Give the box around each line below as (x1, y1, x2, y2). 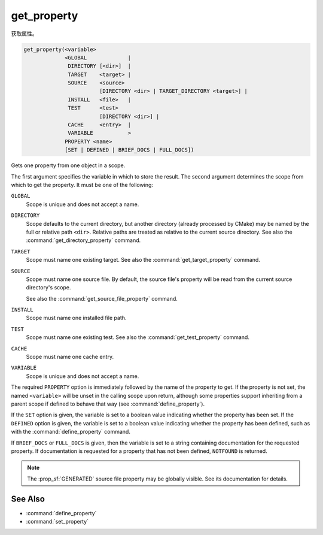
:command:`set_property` (26, 518, 89, 525)
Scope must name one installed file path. (26, 315, 127, 322)
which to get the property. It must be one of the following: (11, 181, 154, 188)
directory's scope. (26, 284, 71, 291)
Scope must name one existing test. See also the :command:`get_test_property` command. (26, 334, 249, 341)
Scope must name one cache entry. (26, 353, 114, 361)
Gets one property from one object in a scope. (11, 162, 126, 169)
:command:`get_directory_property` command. (26, 237, 141, 244)
